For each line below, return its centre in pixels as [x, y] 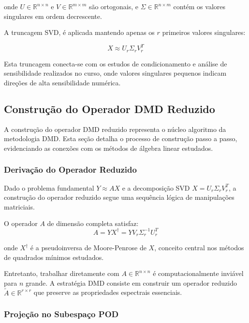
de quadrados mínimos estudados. [54, 257]
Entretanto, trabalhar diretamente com [62, 273]
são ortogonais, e [114, 6]
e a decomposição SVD [156, 187]
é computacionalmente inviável [198, 273]
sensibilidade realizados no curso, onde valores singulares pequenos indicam [115, 73]
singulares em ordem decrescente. [53, 16]
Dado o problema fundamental [49, 187]
